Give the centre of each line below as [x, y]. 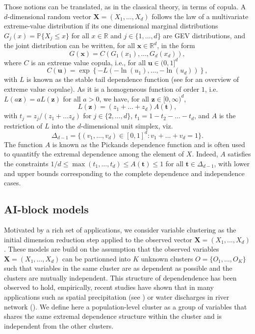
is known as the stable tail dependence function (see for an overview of [133, 79]
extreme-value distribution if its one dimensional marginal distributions [111, 26]
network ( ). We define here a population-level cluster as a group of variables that [126, 306]
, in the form [176, 45]
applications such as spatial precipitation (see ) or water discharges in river [117, 297]
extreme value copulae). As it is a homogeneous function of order [102, 89]
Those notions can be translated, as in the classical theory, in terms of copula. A [125, 6]
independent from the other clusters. [59, 325]
